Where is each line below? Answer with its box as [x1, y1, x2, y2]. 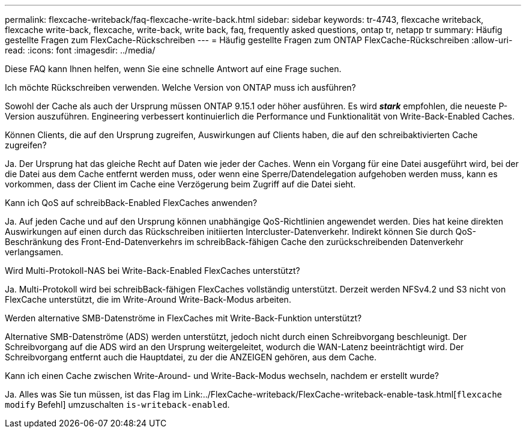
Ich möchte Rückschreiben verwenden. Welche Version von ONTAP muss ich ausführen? [5, 82, 356, 92]
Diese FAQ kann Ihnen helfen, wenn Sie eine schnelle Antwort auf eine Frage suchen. [5, 64, 342, 74]
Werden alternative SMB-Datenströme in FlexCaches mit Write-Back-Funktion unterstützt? [5, 313, 362, 323]
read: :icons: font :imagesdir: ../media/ [5, 45, 156, 55]
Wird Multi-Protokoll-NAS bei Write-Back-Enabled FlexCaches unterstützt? [5, 265, 300, 276]
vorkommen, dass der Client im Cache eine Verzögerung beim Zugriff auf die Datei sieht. [5, 179, 356, 189]
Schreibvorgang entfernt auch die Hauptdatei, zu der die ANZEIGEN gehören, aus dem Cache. [5, 352, 376, 362]
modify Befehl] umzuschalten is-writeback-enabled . [5, 399, 230, 410]
